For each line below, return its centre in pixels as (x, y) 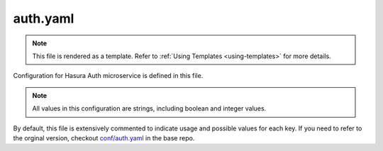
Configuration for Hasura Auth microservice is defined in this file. (108, 76)
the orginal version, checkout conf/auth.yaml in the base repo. (104, 138)
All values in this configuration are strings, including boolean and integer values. (149, 108)
